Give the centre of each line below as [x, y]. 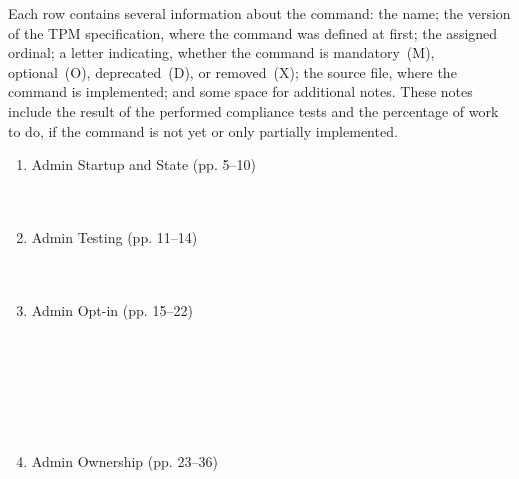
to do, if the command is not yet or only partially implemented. [203, 130]
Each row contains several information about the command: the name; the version [259, 13]
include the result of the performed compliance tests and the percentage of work [253, 110]
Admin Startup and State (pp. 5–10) [143, 164]
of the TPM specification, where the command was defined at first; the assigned [253, 32]
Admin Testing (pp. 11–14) [114, 236]
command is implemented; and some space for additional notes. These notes [240, 91]
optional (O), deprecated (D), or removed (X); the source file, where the [232, 71]
